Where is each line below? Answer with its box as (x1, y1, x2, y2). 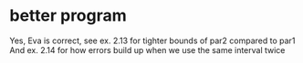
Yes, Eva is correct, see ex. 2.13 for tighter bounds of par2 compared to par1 (9, 35, 296, 46)
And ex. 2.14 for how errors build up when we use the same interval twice (9, 44, 286, 55)
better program (9, 5, 128, 26)
